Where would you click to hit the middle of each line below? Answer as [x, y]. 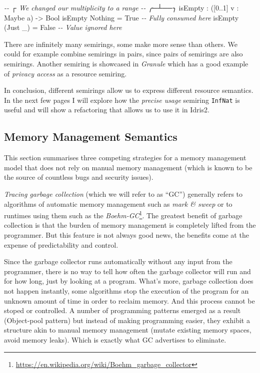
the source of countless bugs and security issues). [79, 177]
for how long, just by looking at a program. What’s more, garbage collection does [129, 281]
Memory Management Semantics [91, 137]
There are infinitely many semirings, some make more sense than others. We [121, 44]
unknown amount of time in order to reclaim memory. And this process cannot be [129, 300]
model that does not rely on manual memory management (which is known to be [128, 167]
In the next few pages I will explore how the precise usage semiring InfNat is [122, 100]
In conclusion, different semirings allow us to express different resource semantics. [129, 90]
